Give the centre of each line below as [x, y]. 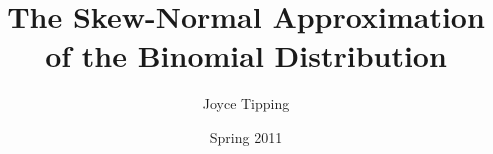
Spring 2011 [246, 136]
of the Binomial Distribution [246, 55]
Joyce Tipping [246, 103]
